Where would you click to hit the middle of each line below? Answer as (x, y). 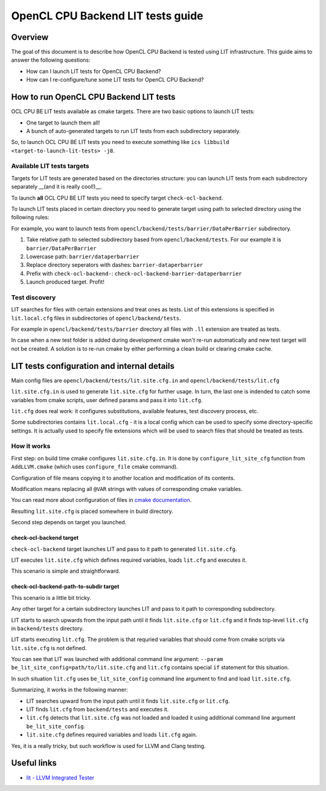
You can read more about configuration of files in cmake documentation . (101, 500)
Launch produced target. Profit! (66, 282)
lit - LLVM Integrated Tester (60, 778)
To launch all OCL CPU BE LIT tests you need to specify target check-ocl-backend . (117, 198)
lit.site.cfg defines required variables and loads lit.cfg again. (112, 735)
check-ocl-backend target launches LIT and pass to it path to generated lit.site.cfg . (124, 549)
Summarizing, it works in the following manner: (69, 690)
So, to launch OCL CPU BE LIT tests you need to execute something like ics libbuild (120, 142)
